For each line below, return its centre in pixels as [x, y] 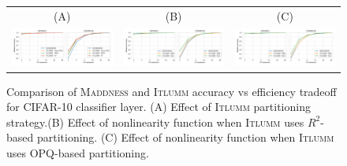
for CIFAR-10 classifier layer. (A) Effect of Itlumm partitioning [159, 107]
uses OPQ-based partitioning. [78, 152]
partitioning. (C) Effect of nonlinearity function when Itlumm [185, 137]
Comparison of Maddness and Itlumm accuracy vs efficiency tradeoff [172, 91]
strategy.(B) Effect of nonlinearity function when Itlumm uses [155, 122]
